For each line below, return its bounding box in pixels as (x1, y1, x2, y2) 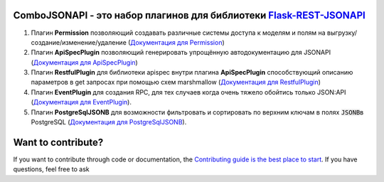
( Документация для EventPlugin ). (31, 98, 132, 107)
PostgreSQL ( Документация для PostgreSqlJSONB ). (31, 118, 187, 127)
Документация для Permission (130, 38, 223, 46)
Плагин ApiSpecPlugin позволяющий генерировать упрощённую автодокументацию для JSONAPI (31, 48, 331, 57)
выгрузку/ (327, 28, 358, 37)
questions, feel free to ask (13, 165, 90, 173)
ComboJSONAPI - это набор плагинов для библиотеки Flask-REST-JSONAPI (13, 9, 366, 21)
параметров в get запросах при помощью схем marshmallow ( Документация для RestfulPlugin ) (31, 78, 321, 87)
